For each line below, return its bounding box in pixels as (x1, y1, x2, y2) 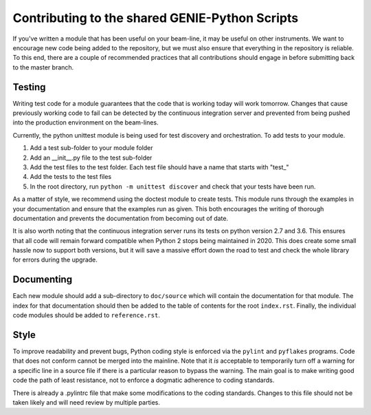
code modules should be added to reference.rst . (12, 311, 161, 319)
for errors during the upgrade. (12, 255, 98, 264)
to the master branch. (12, 63, 74, 72)
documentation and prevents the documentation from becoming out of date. (12, 214, 229, 222)
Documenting (12, 274, 72, 286)
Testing (12, 81, 46, 93)
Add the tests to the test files (30, 173, 112, 181)
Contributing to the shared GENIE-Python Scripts (12, 10, 299, 25)
